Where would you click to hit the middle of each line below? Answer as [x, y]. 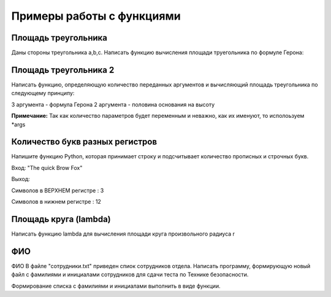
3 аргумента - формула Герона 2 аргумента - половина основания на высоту [113, 104]
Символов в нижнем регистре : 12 [56, 202]
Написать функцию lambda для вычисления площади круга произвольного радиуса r [123, 234]
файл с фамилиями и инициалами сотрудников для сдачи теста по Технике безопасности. [130, 275]
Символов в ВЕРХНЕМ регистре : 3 [58, 190]
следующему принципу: [43, 93]
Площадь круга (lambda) [61, 219]
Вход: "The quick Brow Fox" [47, 168]
